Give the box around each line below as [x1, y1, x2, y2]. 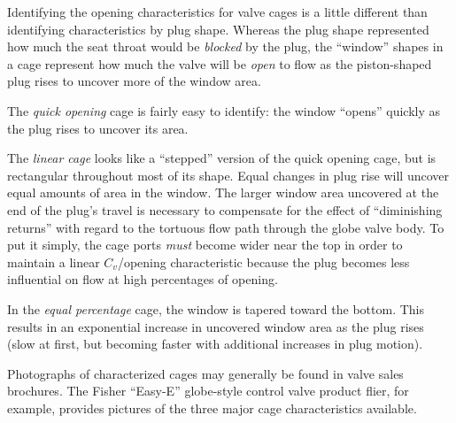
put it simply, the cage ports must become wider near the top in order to [7, 235, 403, 254]
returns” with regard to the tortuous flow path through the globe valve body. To [7, 218, 444, 236]
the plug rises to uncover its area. [7, 119, 189, 137]
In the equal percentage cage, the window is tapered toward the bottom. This [7, 299, 424, 318]
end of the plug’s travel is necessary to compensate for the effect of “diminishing [7, 200, 443, 219]
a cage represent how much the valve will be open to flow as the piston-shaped [7, 54, 432, 73]
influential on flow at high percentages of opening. [7, 270, 278, 288]
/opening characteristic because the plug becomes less [117, 252, 410, 271]
